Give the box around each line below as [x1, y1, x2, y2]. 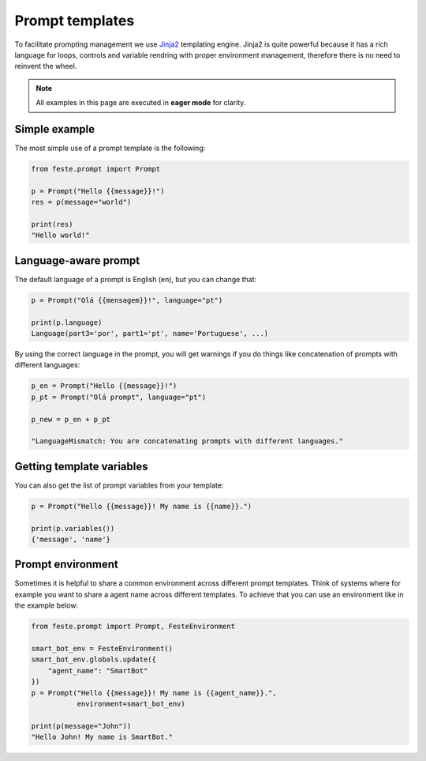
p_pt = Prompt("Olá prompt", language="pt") [31, 392, 207, 401]
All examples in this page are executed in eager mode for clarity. [35, 98, 246, 107]
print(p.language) [31, 318, 103, 327]
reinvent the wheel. [14, 62, 77, 71]
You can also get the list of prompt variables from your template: [14, 480, 224, 490]
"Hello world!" [31, 231, 90, 240]
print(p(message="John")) [31, 721, 132, 730]
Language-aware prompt [14, 254, 140, 267]
